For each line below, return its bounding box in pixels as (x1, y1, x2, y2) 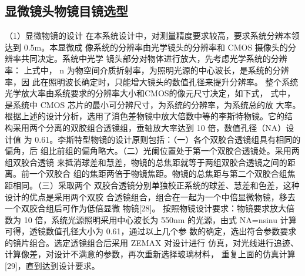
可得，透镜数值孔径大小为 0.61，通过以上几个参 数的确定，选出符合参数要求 (5, 225, 297, 237)
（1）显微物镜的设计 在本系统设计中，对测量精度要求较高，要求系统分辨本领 (5, 29, 300, 42)
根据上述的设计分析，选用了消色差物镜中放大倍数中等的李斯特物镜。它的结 (5, 110, 293, 122)
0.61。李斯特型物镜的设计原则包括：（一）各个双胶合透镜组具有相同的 (35, 133, 301, 145)
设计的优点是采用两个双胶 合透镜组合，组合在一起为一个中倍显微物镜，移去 (5, 190, 296, 203)
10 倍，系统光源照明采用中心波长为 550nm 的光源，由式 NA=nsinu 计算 (24, 213, 297, 225)
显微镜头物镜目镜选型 (5, 2, 128, 20)
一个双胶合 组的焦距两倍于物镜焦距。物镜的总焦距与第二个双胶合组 (29, 167, 287, 180)
